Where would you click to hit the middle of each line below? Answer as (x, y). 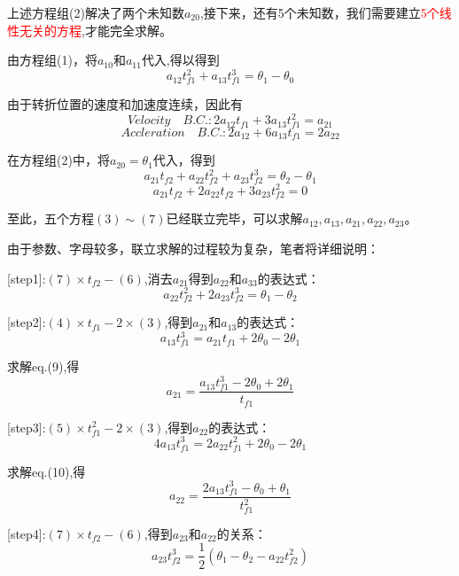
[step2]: (27, 322)
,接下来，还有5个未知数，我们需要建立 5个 (319, 12)
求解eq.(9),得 (43, 366)
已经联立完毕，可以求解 (234, 218)
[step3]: (27, 427)
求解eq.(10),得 (47, 471)
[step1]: (27, 278)
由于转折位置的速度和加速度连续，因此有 (125, 104)
